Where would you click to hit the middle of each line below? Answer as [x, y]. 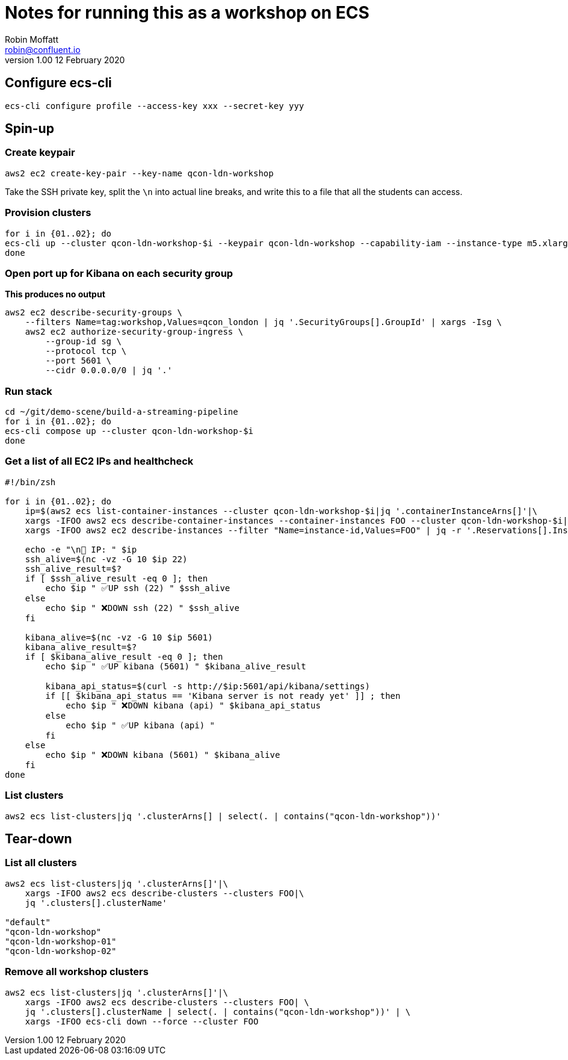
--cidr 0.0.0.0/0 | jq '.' [109, 370]
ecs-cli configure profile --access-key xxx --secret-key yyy [155, 106]
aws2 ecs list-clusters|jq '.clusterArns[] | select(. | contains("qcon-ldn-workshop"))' [223, 816]
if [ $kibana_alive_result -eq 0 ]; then [124, 656]
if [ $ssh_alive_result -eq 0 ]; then [116, 578]
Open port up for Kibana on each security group [119, 273]
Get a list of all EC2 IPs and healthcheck [99, 461]
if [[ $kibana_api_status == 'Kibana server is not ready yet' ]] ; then [223, 696]
